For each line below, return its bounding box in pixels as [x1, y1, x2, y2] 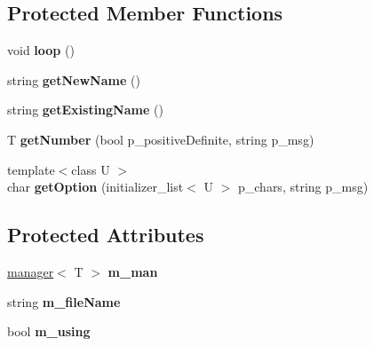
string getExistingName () [7, 100, 163, 119]
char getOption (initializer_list [7, 177, 184, 196]
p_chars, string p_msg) [237, 177, 369, 196]
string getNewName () [7, 70, 140, 89]
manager [7, 262, 54, 280]
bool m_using [7, 322, 91, 341]
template [7, 160, 55, 178]
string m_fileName [7, 292, 121, 311]
